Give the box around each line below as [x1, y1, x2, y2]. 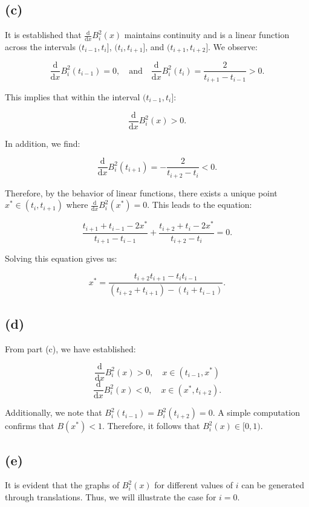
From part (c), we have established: [5, 342, 136, 355]
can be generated [241, 479, 305, 491]
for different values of [154, 479, 233, 491]
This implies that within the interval [5, 91, 140, 103]
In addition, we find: [5, 137, 80, 149]
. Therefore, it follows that [102, 419, 200, 432]
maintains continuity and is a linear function [124, 28, 290, 41]
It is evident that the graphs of [5, 479, 120, 491]
